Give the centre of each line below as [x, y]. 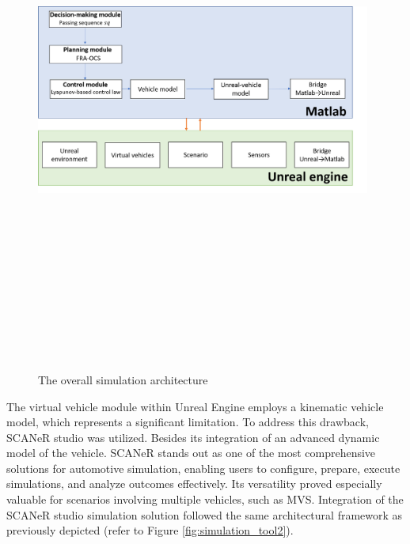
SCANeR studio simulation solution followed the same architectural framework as [205, 514]
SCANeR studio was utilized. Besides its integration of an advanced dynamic [193, 437]
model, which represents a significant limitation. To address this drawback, [188, 422]
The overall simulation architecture [123, 379]
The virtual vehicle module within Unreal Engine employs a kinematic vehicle [195, 406]
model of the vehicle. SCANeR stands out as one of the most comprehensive [191, 453]
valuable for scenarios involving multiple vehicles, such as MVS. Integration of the [205, 499]
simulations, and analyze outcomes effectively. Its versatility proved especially [194, 484]
